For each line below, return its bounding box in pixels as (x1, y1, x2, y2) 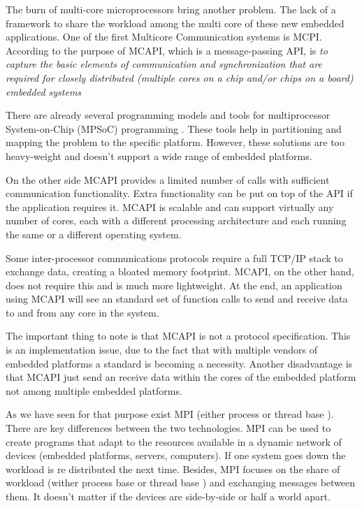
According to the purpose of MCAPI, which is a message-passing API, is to (6, 43, 328, 57)
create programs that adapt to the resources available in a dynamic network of (6, 434, 342, 449)
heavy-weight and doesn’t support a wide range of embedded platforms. (6, 148, 312, 163)
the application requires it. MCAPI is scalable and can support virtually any (6, 199, 334, 214)
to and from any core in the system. (6, 305, 159, 319)
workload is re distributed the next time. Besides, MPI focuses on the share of (6, 461, 340, 476)
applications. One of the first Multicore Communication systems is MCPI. (6, 29, 322, 44)
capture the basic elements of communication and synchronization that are (6, 57, 322, 71)
